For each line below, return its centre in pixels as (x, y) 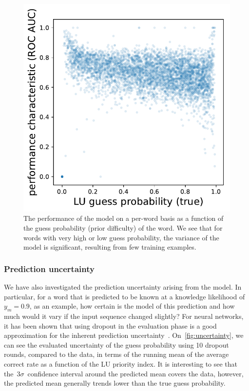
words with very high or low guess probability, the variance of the (121, 237)
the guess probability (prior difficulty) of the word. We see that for (123, 227)
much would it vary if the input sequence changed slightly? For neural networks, (124, 316)
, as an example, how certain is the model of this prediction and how (132, 306)
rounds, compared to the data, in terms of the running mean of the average (116, 354)
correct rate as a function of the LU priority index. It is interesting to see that (121, 363)
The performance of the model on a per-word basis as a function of (124, 218)
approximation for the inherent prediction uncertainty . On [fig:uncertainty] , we (124, 335)
